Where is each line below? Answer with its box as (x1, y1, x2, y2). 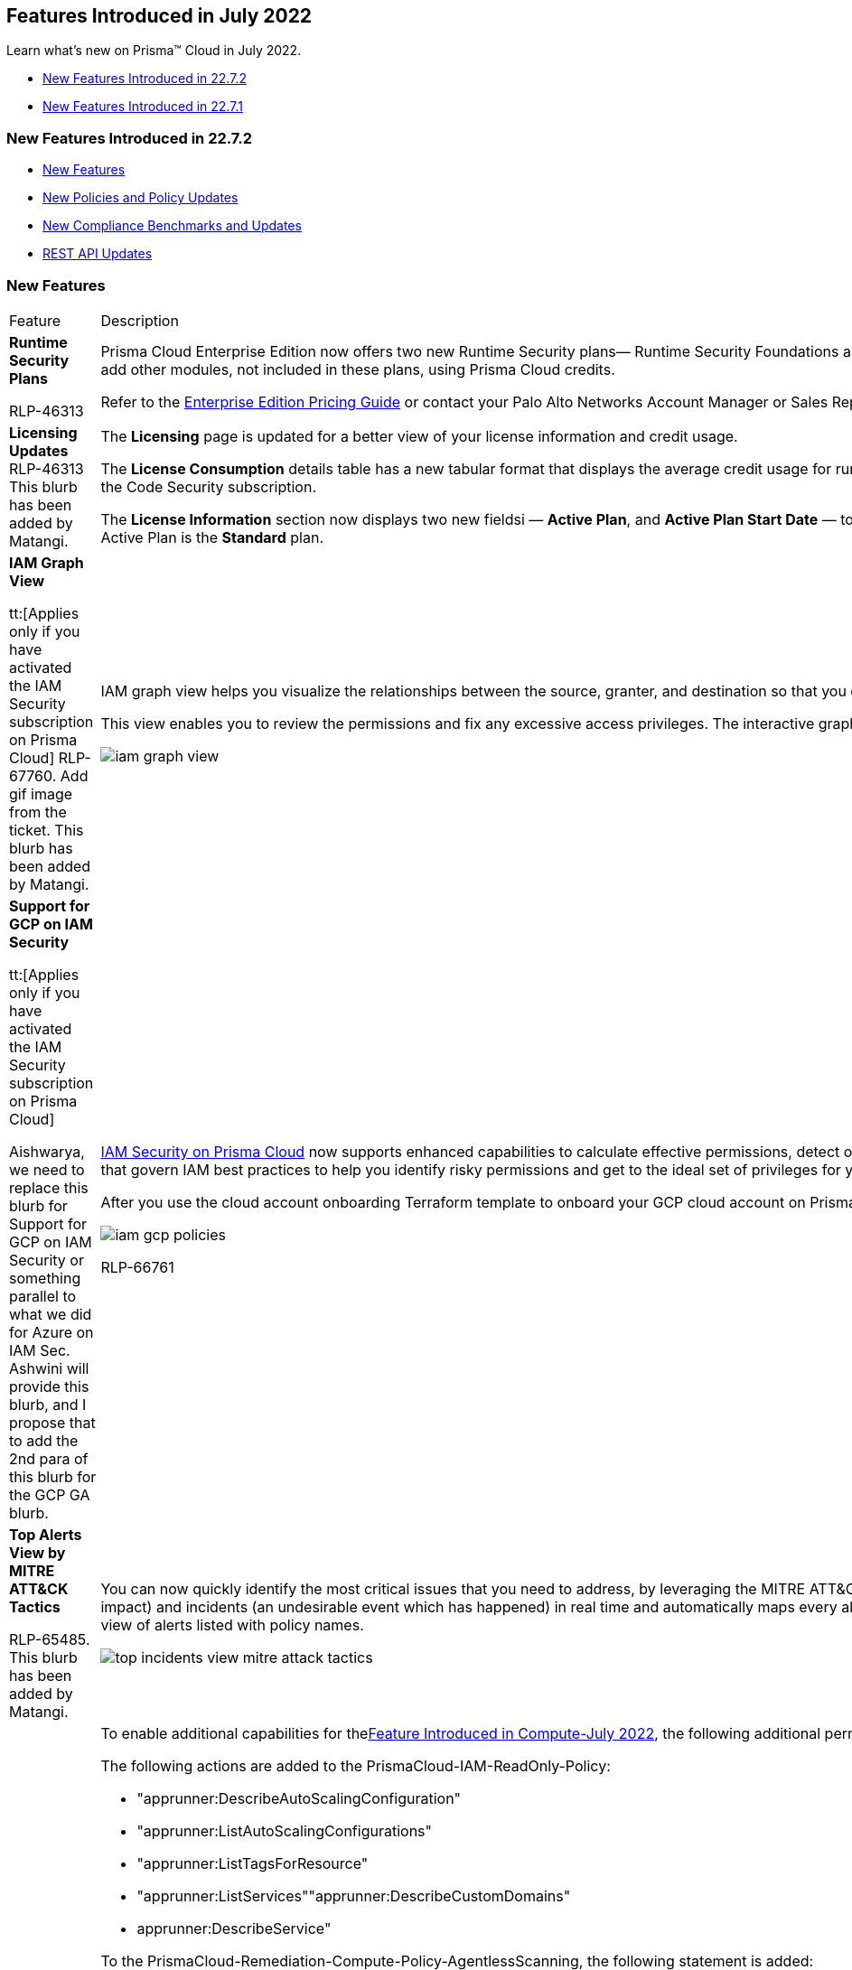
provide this (9, 1377, 89, 1396)
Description (100, 311, 179, 330)
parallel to (9, 1286, 77, 1305)
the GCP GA (9, 1485, 90, 1504)
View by (9, 1543, 66, 1562)
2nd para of (9, 1449, 89, 1468)
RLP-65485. (9, 1629, 90, 1648)
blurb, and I (9, 1395, 87, 1414)
